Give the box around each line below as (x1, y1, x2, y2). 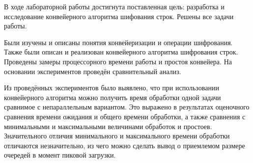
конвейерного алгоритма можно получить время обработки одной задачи (4, 92, 221, 102)
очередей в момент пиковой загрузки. (4, 150, 116, 160)
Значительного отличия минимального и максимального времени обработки (4, 131, 230, 141)
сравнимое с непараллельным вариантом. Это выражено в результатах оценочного (4, 102, 250, 112)
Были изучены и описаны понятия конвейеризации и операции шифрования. (4, 37, 233, 47)
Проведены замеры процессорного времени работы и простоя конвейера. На (4, 56, 232, 66)
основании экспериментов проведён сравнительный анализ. (4, 66, 181, 76)
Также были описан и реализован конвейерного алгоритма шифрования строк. (4, 47, 238, 57)
